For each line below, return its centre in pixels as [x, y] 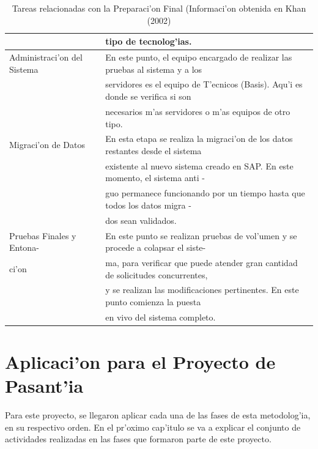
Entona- [24, 247]
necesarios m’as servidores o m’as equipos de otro [198, 111]
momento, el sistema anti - [155, 178]
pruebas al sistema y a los [154, 69]
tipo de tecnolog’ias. [149, 41]
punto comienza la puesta [153, 301]
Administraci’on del [46, 57]
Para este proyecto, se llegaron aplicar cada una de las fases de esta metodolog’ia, [158, 415]
